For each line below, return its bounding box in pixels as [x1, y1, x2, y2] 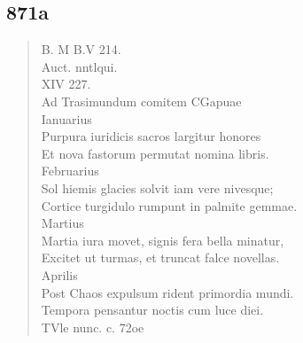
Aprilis [41, 265, 78, 284]
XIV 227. [41, 74, 91, 93]
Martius [41, 214, 84, 232]
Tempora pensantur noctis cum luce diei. [41, 300, 264, 319]
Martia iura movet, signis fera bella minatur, [41, 230, 284, 249]
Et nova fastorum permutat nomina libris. [41, 144, 269, 162]
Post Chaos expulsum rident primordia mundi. [41, 283, 294, 301]
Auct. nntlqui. [41, 57, 118, 75]
